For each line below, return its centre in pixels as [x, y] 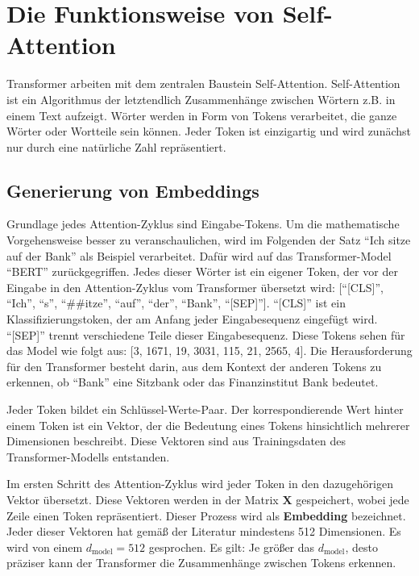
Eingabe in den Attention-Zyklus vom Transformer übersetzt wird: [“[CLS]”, [195, 287]
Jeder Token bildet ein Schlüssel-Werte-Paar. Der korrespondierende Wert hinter [205, 409]
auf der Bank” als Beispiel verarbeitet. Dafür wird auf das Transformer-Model [199, 255]
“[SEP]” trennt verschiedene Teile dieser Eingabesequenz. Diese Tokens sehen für [206, 334]
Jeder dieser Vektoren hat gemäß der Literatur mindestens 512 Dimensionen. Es [204, 531]
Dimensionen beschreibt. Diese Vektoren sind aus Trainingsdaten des [176, 441]
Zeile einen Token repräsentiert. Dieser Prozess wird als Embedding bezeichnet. [206, 515]
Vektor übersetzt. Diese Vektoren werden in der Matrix [143, 499]
